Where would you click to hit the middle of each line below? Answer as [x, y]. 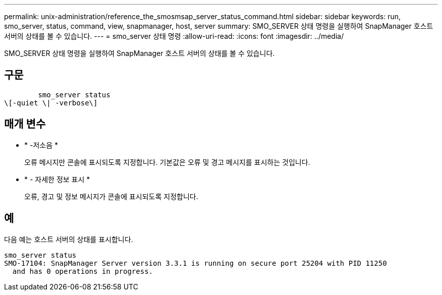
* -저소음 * [41, 145]
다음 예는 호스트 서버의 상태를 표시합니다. [69, 239]
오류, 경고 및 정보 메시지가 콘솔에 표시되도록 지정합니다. [111, 196]
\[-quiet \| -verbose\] [51, 103]
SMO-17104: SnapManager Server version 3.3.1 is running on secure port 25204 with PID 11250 [196, 263]
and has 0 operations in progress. [83, 271]
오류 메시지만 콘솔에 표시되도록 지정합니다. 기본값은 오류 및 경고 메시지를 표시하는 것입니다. [167, 162]
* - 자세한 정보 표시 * [57, 179]
